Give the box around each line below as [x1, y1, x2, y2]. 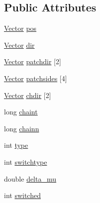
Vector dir [4, 39, 35, 50]
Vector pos [4, 23, 37, 33]
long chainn [4, 123, 39, 133]
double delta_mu [4, 173, 57, 184]
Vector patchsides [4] [4, 73, 67, 83]
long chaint [4, 106, 38, 117]
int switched [4, 190, 41, 201]
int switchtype [4, 156, 47, 167]
